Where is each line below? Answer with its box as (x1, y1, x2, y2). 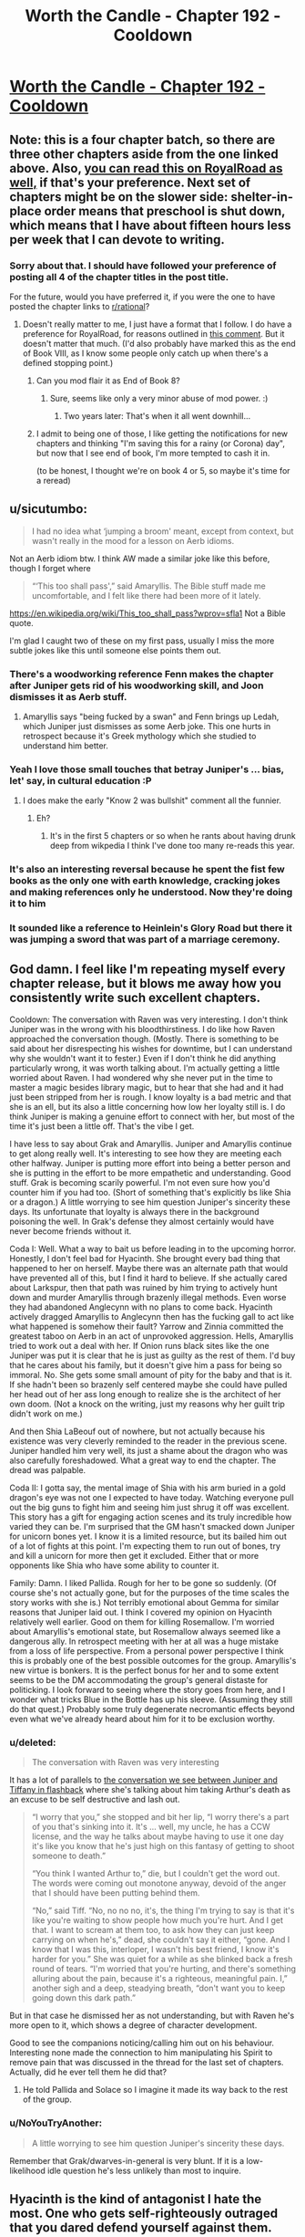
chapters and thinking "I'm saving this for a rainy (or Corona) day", (36, 437, 285, 448)
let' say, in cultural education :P (9, 774, 152, 787)
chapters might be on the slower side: (9, 189, 229, 204)
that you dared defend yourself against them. (9, 2220, 272, 2235)
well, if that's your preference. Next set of (9, 174, 251, 190)
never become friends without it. (9, 1225, 132, 1237)
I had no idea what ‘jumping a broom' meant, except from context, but (31, 526, 294, 537)
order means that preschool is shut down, (44, 203, 286, 219)
